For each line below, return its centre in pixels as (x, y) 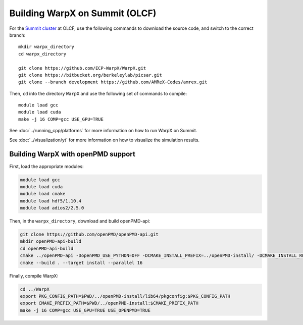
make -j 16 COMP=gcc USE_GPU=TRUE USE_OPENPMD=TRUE (85, 310)
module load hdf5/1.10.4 (51, 201)
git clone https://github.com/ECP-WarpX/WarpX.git (82, 68)
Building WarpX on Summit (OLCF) (83, 13)
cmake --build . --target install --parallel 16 (81, 263)
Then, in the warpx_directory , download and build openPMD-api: (80, 221)
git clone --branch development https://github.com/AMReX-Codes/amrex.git (113, 82)
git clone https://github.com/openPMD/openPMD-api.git (89, 234)
